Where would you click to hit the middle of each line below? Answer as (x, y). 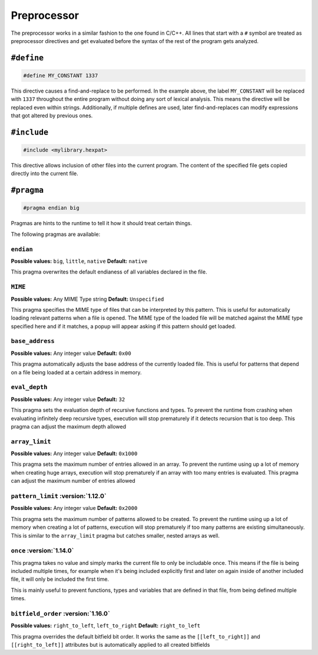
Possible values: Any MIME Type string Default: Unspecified (87, 299)
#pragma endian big (51, 208)
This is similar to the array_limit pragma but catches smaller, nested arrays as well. (115, 535)
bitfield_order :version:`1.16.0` (60, 614)
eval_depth (29, 387)
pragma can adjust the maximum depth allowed (69, 426)
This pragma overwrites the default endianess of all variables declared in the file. (109, 272)
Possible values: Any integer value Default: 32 (68, 399)
